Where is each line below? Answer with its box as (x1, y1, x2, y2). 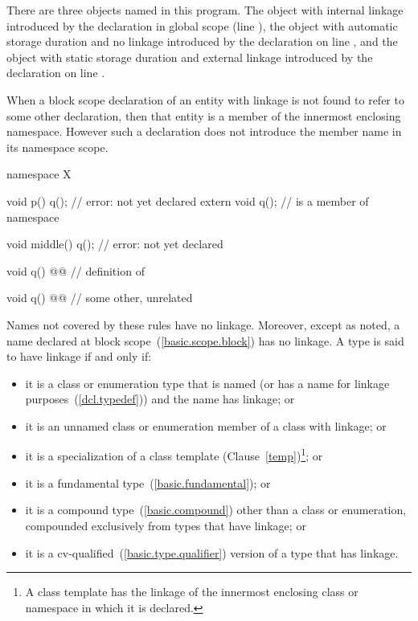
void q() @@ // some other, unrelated (6, 289, 193, 306)
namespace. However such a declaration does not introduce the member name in (6, 123, 402, 140)
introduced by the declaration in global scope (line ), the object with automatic (6, 17, 398, 34)
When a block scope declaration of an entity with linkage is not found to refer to (6, 91, 404, 108)
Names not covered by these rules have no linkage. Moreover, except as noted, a (6, 316, 400, 333)
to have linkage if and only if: (6, 348, 152, 365)
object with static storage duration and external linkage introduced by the (6, 48, 373, 65)
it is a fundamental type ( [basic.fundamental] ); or (25, 474, 271, 491)
